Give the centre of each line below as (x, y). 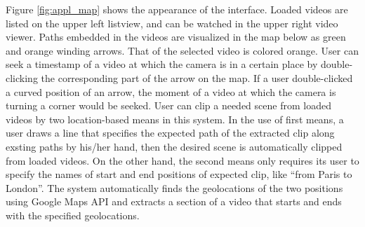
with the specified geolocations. (73, 215)
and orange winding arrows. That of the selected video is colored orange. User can (182, 50)
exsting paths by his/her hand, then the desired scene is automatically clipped (174, 146)
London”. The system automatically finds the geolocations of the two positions (174, 187)
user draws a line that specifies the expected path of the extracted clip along (170, 133)
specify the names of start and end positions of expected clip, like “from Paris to (179, 174)
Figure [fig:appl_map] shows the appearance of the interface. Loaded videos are (177, 9)
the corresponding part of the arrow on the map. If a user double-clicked (197, 77)
